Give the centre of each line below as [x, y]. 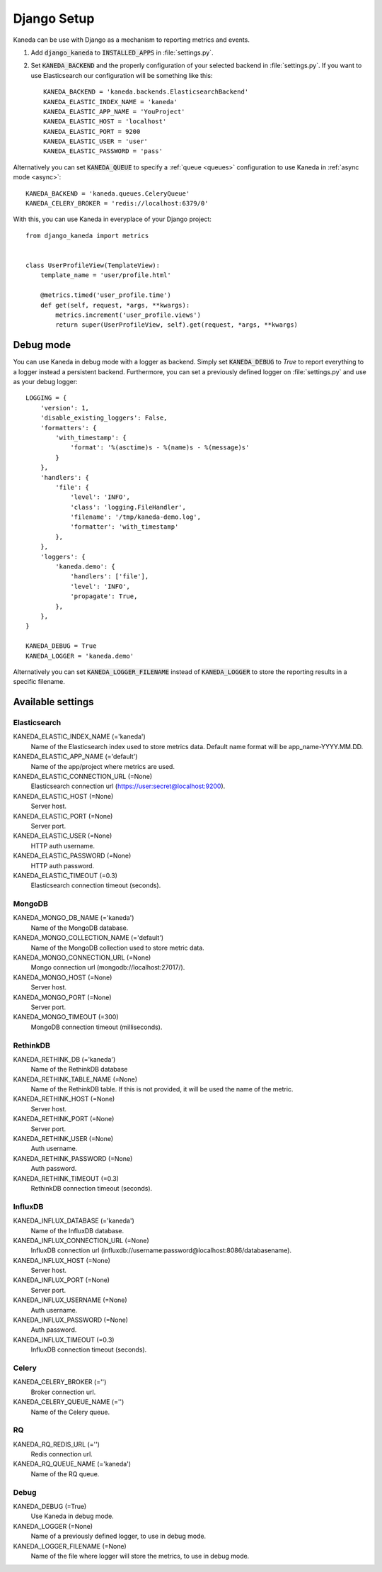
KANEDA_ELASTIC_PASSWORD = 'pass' [103, 151]
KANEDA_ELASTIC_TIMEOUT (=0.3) [65, 875]
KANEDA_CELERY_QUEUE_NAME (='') [69, 1402]
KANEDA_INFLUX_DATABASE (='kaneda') [74, 1221]
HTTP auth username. [63, 846]
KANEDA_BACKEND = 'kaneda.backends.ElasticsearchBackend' [146, 92]
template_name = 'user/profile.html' [105, 275]
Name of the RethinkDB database [79, 1069]
